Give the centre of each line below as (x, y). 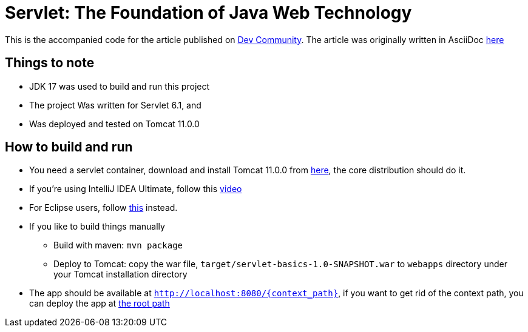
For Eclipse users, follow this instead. (103, 208)
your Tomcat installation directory (120, 274)
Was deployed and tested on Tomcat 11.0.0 (114, 124)
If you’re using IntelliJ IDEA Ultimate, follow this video (136, 189)
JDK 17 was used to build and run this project (120, 86)
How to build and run (69, 147)
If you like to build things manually (97, 227)
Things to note (50, 63)
